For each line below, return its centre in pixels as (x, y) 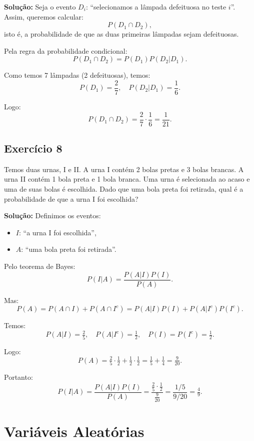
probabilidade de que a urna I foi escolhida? (71, 198)
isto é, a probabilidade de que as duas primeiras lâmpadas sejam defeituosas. (121, 34)
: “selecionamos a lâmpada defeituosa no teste (156, 7)
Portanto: (18, 377)
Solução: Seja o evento (40, 7)
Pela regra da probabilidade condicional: (66, 50)
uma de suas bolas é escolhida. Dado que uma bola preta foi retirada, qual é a (124, 189)
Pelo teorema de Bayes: (40, 266)
